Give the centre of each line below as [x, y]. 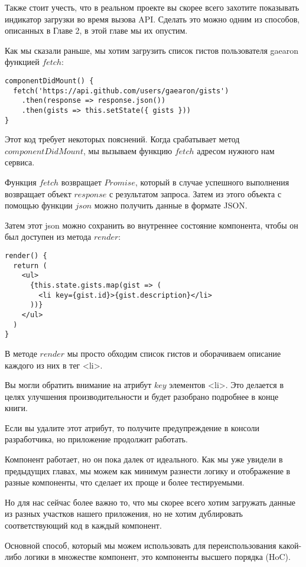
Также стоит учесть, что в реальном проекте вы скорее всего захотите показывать [152, 7]
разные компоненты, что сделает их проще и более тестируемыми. [125, 482]
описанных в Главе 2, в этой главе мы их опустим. [96, 30]
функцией [22, 62]
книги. [16, 408]
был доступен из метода [48, 237]
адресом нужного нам [236, 150]
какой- [290, 545]
